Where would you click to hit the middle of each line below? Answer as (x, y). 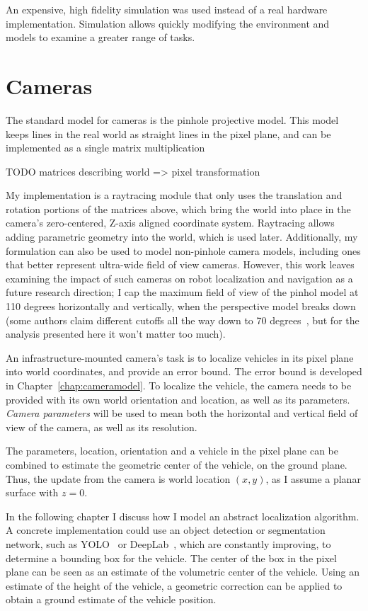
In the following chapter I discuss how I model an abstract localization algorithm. (183, 516)
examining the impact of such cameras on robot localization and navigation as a (179, 278)
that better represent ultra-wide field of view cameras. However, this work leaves (180, 264)
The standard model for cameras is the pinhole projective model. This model (172, 119)
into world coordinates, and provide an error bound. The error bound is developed (184, 371)
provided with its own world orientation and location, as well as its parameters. (178, 399)
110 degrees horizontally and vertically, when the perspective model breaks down (181, 306)
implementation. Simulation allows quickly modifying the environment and (168, 23)
